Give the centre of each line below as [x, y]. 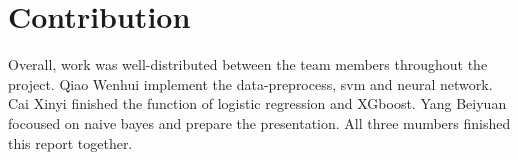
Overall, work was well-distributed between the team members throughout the [248, 64]
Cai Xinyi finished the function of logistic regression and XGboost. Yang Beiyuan [257, 103]
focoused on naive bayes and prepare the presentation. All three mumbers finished [259, 122]
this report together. [70, 142]
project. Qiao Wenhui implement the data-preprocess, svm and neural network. [250, 83]
